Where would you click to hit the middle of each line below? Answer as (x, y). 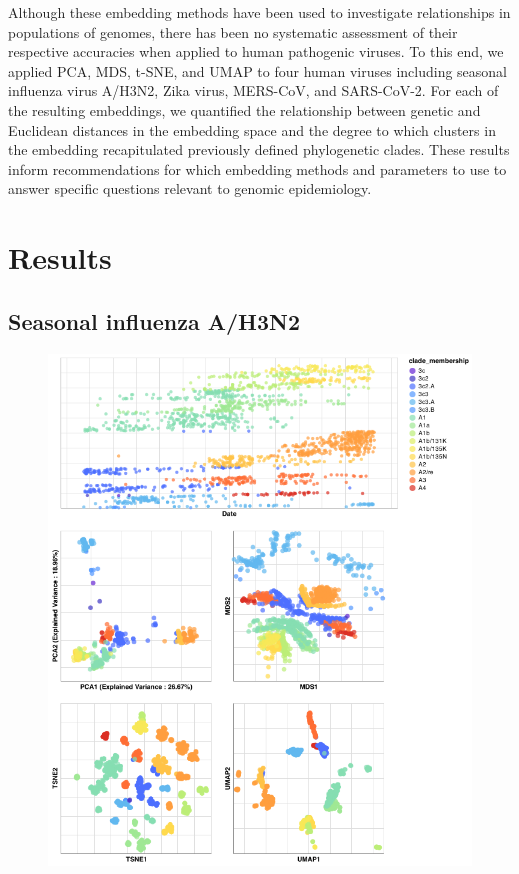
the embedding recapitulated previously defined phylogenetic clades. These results (259, 149)
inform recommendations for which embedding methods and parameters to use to (257, 168)
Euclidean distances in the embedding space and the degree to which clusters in (252, 129)
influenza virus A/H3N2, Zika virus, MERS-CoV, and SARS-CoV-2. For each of (253, 90)
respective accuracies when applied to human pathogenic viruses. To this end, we (256, 51)
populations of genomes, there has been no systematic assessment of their (233, 31)
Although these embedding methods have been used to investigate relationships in (259, 12)
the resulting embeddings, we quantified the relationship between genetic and (244, 109)
